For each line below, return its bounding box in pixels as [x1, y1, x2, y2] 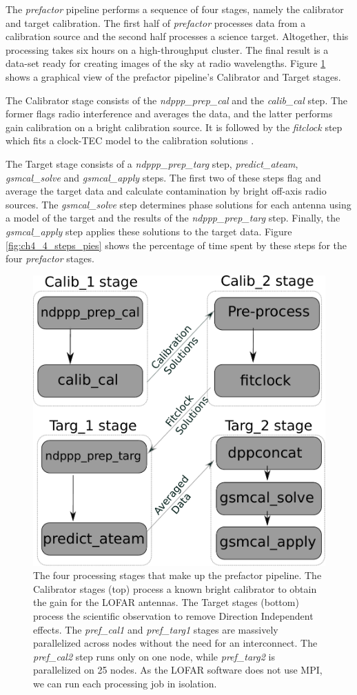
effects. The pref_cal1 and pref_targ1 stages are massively [33, 622, 278, 636]
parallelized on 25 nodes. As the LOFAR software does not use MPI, [33, 663, 323, 677]
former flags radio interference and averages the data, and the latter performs [6, 106, 333, 121]
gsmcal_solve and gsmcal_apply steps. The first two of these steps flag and [6, 170, 321, 184]
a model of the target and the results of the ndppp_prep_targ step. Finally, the [6, 211, 340, 225]
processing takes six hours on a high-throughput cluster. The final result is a [6, 42, 329, 57]
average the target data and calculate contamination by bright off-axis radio [6, 184, 327, 198]
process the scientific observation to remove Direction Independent [33, 608, 314, 623]
